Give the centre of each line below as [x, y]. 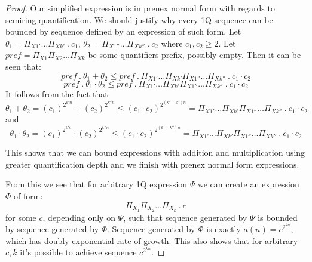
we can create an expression [248, 184]
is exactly [224, 229]
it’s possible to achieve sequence [78, 252]
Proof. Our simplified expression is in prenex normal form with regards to [140, 8]
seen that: [23, 66]
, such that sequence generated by [185, 217]
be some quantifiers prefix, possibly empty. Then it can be [195, 55]
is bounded [278, 217]
